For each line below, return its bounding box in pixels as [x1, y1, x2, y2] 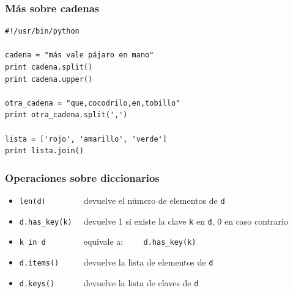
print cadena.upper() [5, 74, 93, 84]
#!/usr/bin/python [5, 27, 80, 36]
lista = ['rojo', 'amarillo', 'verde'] [5, 134, 167, 143]
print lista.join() [5, 146, 84, 156]
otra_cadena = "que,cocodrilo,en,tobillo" [5, 98, 180, 107]
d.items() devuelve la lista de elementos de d [19, 255, 213, 268]
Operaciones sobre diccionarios [5, 170, 160, 185]
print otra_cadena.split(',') [5, 110, 128, 120]
